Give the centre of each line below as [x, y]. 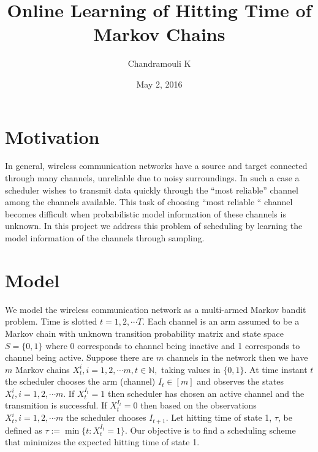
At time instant [278, 369]
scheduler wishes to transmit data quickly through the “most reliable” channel [152, 190]
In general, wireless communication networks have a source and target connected [156, 166]
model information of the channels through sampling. [105, 238]
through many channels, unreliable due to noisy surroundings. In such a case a [152, 178]
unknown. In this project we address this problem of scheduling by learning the [154, 226]
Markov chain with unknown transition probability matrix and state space [145, 333]
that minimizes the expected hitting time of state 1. [102, 442]
